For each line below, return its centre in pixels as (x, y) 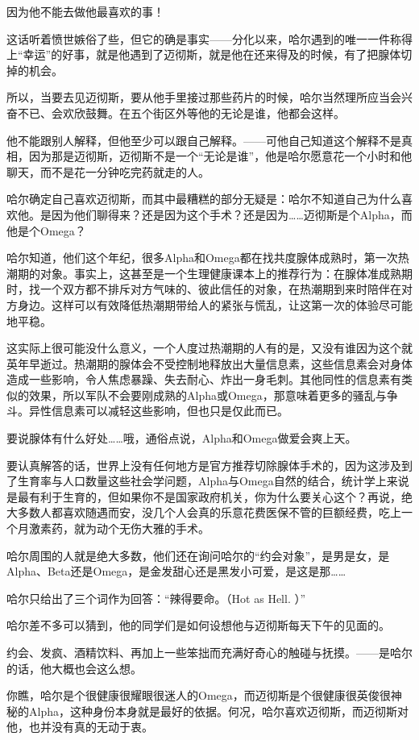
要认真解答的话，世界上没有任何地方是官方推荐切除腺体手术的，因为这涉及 (204, 465)
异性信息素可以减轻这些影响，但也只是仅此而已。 (158, 411)
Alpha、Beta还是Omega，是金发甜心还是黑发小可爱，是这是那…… (176, 571)
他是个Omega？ (46, 230)
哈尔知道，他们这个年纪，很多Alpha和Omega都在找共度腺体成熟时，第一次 (202, 258)
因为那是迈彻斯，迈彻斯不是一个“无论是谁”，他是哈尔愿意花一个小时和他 (220, 156)
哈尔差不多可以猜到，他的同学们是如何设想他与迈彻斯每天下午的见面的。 (198, 625)
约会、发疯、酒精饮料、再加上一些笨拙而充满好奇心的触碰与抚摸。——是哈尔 (209, 652)
